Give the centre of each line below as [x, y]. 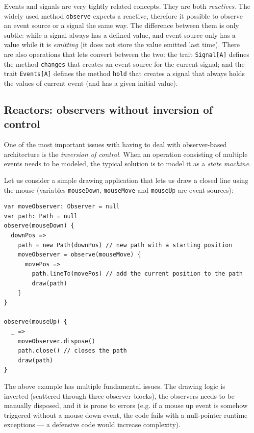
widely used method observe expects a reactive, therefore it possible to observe [123, 15]
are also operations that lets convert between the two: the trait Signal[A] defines [127, 54]
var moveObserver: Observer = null [62, 207]
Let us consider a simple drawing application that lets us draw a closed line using [126, 180]
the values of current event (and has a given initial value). [91, 83]
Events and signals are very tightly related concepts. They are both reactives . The [127, 6]
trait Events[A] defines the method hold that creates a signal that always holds [124, 73]
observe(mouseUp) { [36, 322]
